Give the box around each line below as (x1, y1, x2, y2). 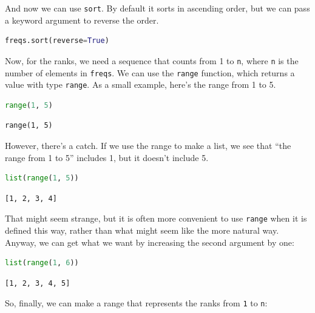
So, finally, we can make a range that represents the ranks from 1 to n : (5, 297, 268, 309)
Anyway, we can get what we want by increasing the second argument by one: (5, 236, 294, 248)
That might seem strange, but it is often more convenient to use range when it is (5, 212, 307, 225)
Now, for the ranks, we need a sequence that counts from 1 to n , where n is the (5, 54, 299, 67)
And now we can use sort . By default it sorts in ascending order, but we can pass (5, 2, 310, 14)
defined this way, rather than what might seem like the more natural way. (5, 224, 279, 237)
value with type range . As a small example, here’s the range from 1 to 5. (5, 78, 276, 91)
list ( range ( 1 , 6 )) (5, 259, 79, 268)
